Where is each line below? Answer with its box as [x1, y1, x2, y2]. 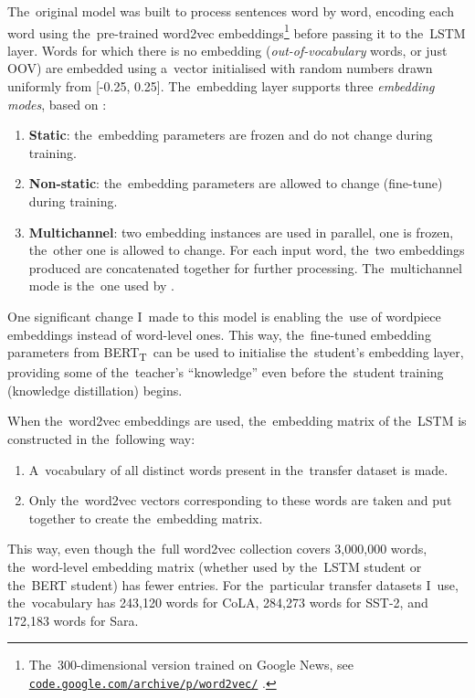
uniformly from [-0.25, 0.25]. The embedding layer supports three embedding [7, 77, 435, 96]
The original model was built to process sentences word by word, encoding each [7, 2, 454, 20]
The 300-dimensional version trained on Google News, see [28, 655, 354, 674]
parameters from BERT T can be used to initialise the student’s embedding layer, [7, 343, 464, 364]
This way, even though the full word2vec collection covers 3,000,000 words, [7, 539, 427, 558]
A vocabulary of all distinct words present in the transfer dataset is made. [28, 460, 449, 479]
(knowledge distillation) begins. [7, 380, 183, 399]
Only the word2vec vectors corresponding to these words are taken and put [28, 491, 452, 510]
